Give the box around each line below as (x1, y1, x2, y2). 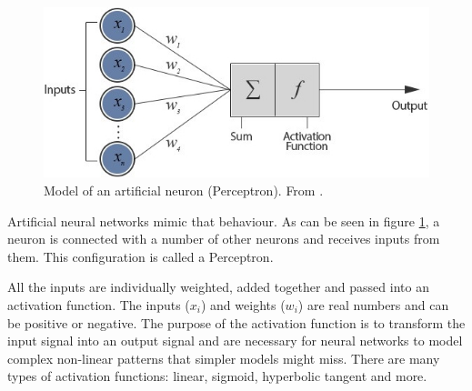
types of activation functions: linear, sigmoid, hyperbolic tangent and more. (7, 366, 427, 386)
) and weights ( (200, 295, 286, 314)
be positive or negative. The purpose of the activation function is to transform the (7, 313, 466, 332)
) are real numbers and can (297, 295, 449, 314)
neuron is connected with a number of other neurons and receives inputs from (7, 229, 440, 248)
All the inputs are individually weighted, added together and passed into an (7, 277, 429, 296)
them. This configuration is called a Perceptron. (7, 246, 274, 266)
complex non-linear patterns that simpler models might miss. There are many (7, 348, 440, 367)
